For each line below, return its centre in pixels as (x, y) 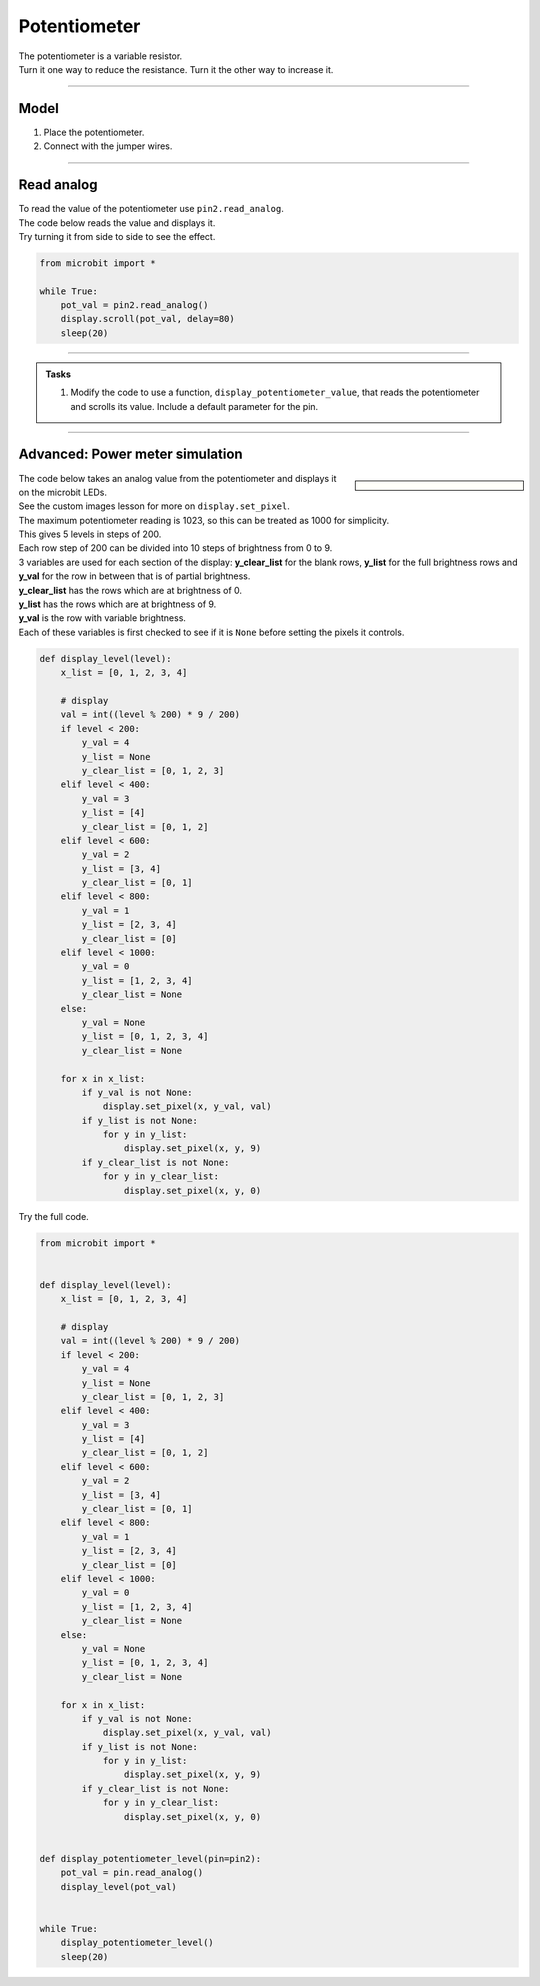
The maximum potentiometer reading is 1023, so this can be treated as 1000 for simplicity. (204, 520)
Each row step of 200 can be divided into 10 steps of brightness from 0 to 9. (175, 548)
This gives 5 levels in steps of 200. (90, 534)
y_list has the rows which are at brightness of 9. (117, 604)
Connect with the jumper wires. (108, 146)
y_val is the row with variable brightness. (102, 618)
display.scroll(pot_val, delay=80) (147, 319)
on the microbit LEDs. (62, 492)
